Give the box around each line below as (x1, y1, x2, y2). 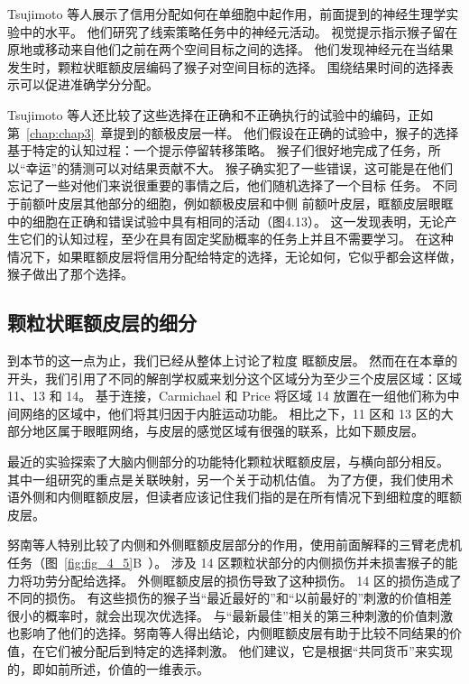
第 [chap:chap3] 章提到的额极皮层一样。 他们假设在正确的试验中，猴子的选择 (7, 123, 459, 142)
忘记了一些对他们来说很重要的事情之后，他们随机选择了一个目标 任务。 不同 (7, 176, 458, 195)
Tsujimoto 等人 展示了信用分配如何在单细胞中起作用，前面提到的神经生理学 (7, 5, 446, 23)
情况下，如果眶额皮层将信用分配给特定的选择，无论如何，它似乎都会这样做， (7, 246, 462, 265)
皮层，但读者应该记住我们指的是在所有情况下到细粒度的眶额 (107, 487, 462, 506)
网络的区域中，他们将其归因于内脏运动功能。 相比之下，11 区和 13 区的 (19, 403, 441, 422)
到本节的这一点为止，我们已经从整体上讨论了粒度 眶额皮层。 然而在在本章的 (7, 351, 458, 370)
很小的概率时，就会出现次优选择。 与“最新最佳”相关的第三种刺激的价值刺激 (7, 605, 453, 624)
